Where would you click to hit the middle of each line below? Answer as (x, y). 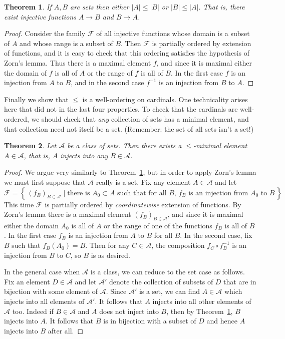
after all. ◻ (66, 330)
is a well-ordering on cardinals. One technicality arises (165, 99)
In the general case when (42, 272)
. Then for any (107, 245)
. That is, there (222, 7)
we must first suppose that (45, 182)
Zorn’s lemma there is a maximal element (68, 214)
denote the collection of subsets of (161, 281)
